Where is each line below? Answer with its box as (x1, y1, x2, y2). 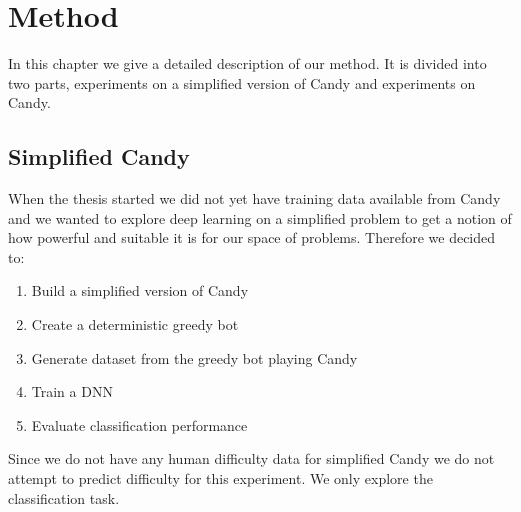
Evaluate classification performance (31, 414, 248, 435)
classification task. (8, 487, 120, 508)
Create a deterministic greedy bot (31, 314, 239, 335)
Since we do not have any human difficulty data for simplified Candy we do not (8, 448, 495, 469)
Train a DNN (31, 381, 113, 402)
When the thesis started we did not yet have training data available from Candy (8, 188, 501, 209)
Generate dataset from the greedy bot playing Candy (31, 347, 358, 368)
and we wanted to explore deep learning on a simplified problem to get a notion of (8, 207, 512, 228)
